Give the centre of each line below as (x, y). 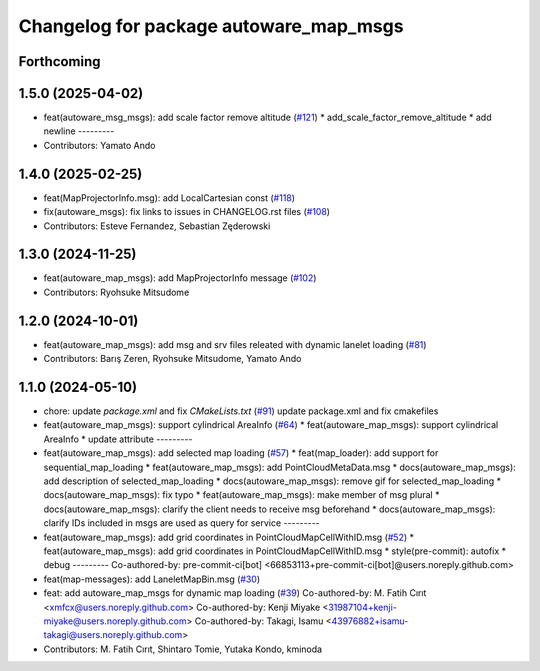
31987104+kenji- (362, 607)
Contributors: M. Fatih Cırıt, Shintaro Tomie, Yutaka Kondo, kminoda (183, 649)
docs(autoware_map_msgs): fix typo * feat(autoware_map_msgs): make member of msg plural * (241, 495)
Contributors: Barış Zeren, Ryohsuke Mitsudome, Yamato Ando (172, 359)
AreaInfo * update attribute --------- (118, 439)
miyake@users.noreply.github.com (115, 621)
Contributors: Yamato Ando (99, 145)
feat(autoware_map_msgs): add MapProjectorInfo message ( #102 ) (180, 278)
